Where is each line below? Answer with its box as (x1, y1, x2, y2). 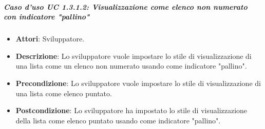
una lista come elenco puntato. (15, 88, 112, 98)
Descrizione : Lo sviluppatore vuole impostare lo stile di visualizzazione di (15, 50, 252, 61)
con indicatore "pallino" (4, 11, 90, 22)
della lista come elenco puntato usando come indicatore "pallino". (15, 115, 221, 125)
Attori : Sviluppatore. (15, 33, 85, 44)
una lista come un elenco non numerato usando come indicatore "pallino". (15, 60, 247, 71)
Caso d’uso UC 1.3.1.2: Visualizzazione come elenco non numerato (4, 1, 248, 12)
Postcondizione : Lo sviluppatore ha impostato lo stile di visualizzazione (15, 105, 248, 116)
